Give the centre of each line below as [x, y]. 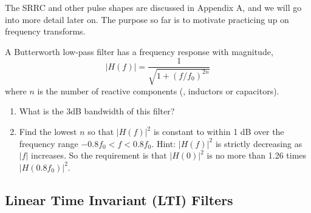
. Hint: [164, 143]
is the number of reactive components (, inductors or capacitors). [158, 90]
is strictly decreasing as [259, 143]
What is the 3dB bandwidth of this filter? [97, 111]
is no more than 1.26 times [257, 155]
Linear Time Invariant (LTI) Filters [119, 199]
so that [101, 132]
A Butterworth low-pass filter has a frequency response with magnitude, [139, 51]
